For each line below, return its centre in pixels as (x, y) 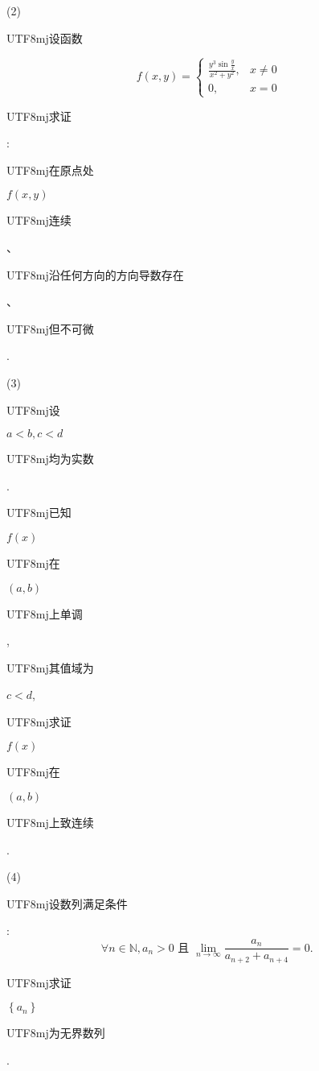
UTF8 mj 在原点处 (50, 170)
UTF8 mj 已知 (39, 513)
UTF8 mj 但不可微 (50, 328)
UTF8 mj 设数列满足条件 (67, 903)
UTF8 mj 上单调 (45, 613)
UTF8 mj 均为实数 (50, 459)
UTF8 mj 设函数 (45, 37)
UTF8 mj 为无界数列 (56, 1033)
